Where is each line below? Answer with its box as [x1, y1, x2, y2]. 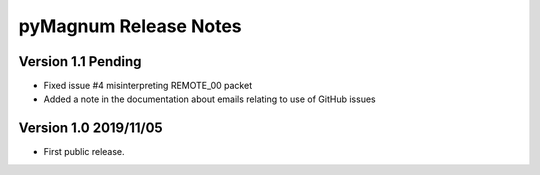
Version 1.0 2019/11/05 [18, 120, 164, 137]
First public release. [43, 146, 125, 158]
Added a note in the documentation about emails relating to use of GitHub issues [43, 93, 376, 105]
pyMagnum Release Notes [18, 15, 242, 37]
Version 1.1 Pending [18, 53, 142, 70]
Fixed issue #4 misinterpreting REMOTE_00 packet [43, 80, 253, 92]
